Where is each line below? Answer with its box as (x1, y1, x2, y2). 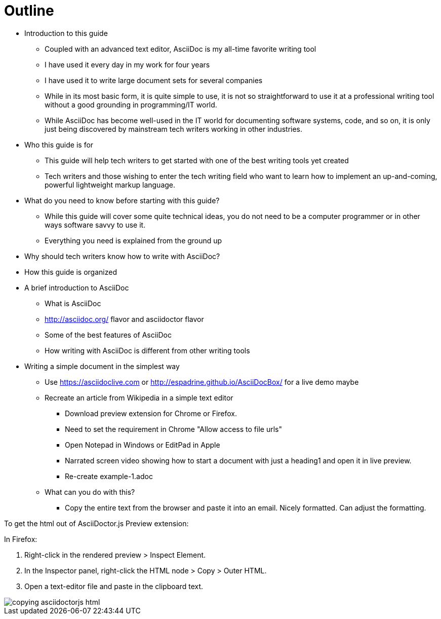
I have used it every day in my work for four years (45, 60, 210, 69)
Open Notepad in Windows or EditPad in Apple (65, 440, 220, 449)
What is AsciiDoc (45, 299, 101, 308)
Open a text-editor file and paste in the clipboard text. (24, 581, 204, 591)
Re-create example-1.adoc (65, 471, 153, 481)
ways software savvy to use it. (45, 220, 146, 229)
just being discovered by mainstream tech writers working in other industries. (45, 124, 303, 133)
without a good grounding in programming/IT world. (45, 100, 217, 109)
